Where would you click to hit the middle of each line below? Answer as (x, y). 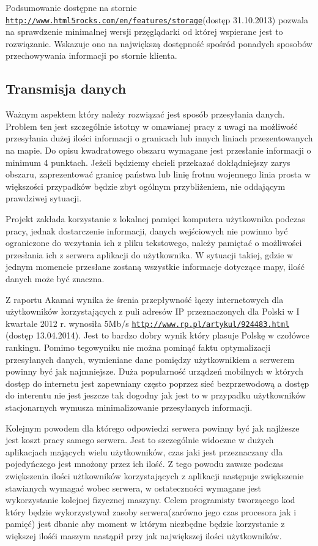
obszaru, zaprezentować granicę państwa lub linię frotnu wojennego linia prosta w (158, 174)
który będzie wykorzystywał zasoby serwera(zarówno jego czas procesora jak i (151, 511)
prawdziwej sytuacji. (44, 198)
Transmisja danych (66, 88)
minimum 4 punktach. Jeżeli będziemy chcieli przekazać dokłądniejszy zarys (148, 162)
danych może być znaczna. (55, 278)
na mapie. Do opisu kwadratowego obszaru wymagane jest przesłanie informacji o (158, 150)
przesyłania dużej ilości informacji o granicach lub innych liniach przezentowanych (159, 138)
